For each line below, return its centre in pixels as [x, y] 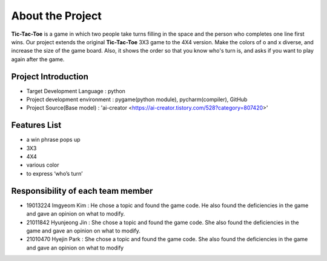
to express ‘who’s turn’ [54, 173]
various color [43, 165]
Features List [36, 125]
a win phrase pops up [54, 140]
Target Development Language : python [76, 91]
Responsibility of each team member [82, 191]
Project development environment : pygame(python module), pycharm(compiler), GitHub [137, 99]
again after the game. [38, 59]
